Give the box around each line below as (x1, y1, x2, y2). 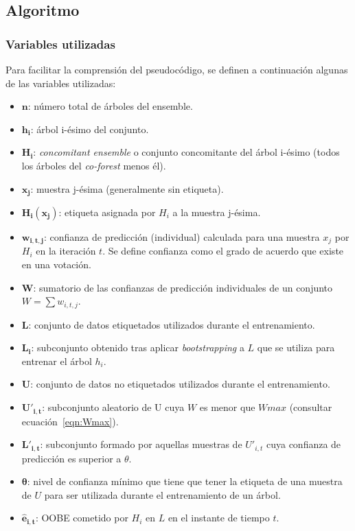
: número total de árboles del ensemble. (27, 99, 193, 113)
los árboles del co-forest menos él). (21, 158, 166, 172)
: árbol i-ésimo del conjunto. (30, 121, 149, 136)
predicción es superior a (21, 451, 122, 465)
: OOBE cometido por (35, 510, 128, 525)
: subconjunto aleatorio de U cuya (42, 400, 185, 414)
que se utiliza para (257, 340, 335, 355)
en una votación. (21, 257, 91, 272)
